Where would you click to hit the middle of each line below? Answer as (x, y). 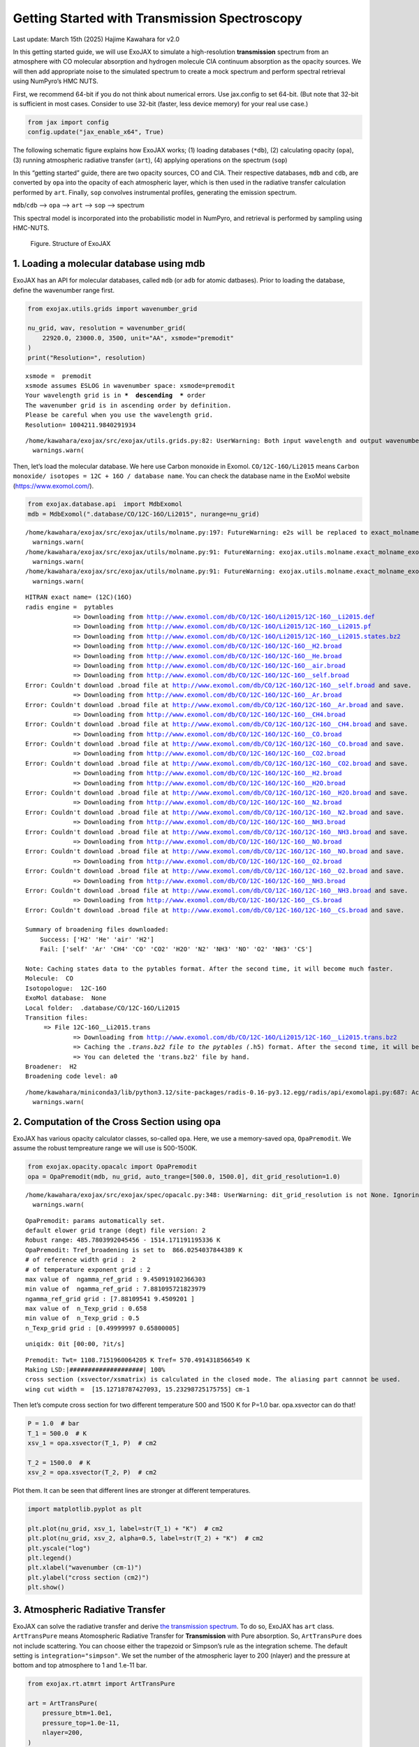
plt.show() (46, 1587)
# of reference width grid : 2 (81, 1260)
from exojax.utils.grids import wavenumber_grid (112, 309)
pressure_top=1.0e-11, (81, 1723)
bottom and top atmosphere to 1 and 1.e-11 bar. (80, 1665)
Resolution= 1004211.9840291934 (81, 425)
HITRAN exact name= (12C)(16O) (79, 597)
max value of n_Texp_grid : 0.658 (86, 1309)
